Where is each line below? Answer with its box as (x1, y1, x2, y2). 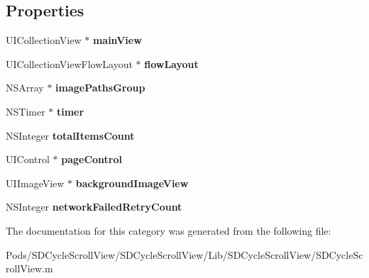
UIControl (6, 152, 50, 167)
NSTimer (6, 104, 45, 118)
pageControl (61, 152, 123, 167)
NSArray (6, 80, 44, 95)
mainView (92, 33, 142, 48)
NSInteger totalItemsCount (6, 128, 135, 143)
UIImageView (6, 175, 65, 190)
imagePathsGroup (55, 80, 145, 95)
